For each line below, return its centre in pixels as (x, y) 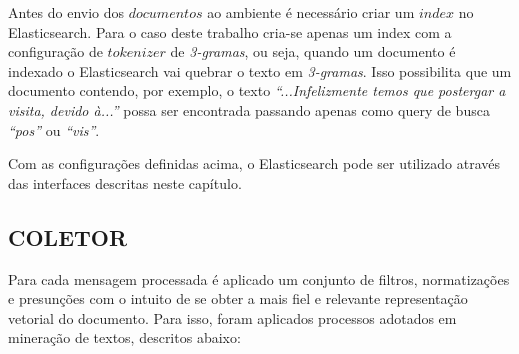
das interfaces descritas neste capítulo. (125, 182)
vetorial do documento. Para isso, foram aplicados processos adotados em (232, 317)
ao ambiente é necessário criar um (311, 12)
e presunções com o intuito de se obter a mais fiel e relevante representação (238, 298)
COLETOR (68, 236)
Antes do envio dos (66, 12)
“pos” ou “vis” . (54, 129)
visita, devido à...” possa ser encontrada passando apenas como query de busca (249, 109)
